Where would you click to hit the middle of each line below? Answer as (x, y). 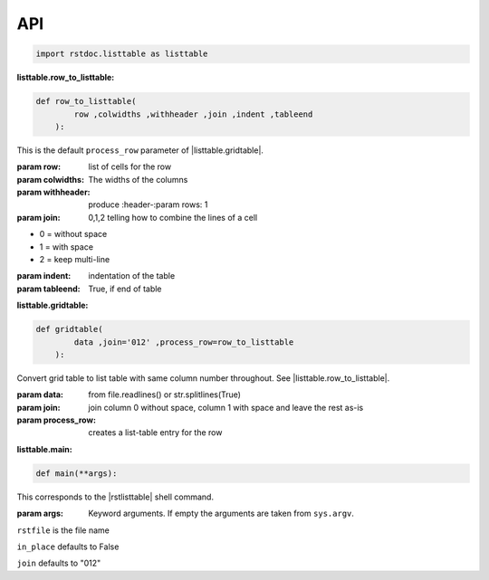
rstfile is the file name (63, 530)
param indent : (44, 276)
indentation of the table (132, 276)
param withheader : (53, 192)
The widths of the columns (138, 179)
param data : (40, 395)
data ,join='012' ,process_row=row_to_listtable (184, 342)
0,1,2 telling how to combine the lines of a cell (173, 217)
